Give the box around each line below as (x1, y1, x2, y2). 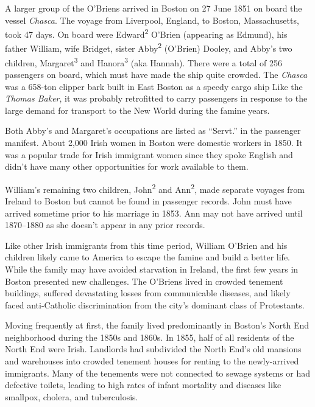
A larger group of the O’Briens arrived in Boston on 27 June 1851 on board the (5, 2, 302, 14)
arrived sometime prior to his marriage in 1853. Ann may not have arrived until (5, 206, 303, 219)
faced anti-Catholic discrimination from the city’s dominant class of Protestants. (5, 298, 305, 311)
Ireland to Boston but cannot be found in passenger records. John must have (5, 194, 292, 207)
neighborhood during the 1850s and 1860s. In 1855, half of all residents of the (5, 330, 294, 343)
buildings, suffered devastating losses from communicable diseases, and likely (5, 287, 291, 299)
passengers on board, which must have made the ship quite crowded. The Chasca (5, 68, 308, 80)
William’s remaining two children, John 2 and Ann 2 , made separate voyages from (5, 181, 305, 195)
